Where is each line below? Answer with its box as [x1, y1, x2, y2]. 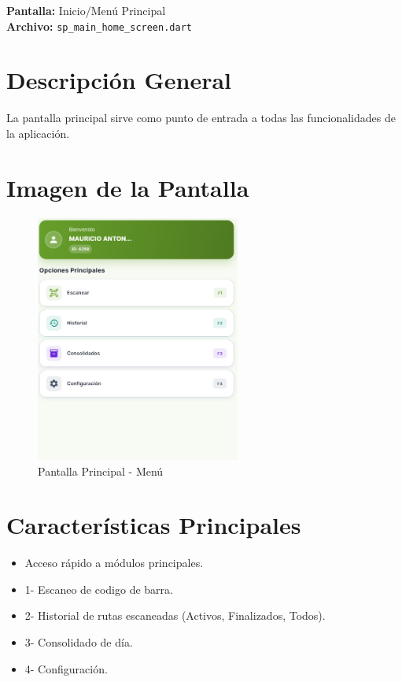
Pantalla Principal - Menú [38, 462, 164, 479]
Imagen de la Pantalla [6, 171, 249, 203]
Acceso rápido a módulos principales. [24, 554, 204, 571]
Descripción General [6, 64, 231, 96]
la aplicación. [6, 124, 70, 141]
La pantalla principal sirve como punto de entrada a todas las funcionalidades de [6, 109, 396, 126]
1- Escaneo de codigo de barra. [24, 580, 173, 597]
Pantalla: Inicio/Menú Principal [6, 2, 166, 18]
